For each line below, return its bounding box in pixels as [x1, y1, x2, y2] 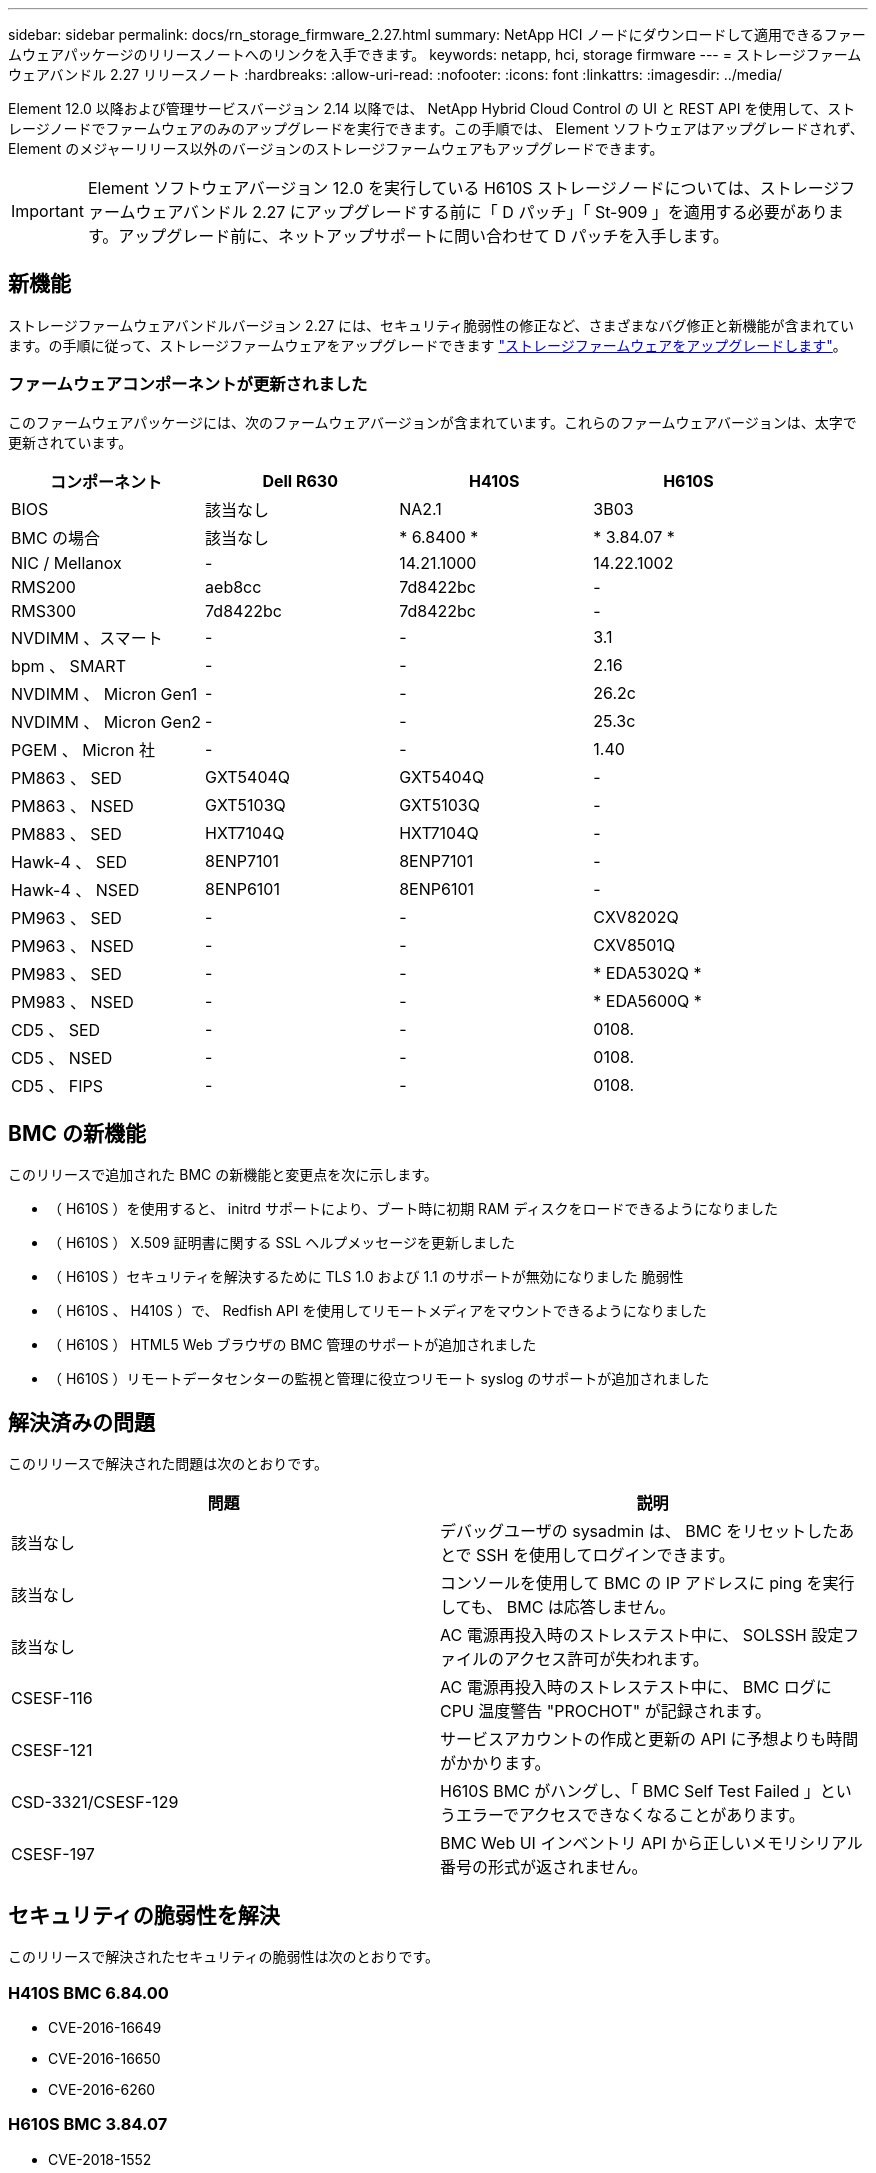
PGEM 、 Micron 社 [11, 739, 156, 760]
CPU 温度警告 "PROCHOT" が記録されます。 [440, 1701, 772, 1722]
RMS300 [11, 600, 77, 621]
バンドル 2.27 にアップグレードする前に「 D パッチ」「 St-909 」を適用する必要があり [182, 202, 828, 222]
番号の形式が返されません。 [440, 1857, 648, 1878]
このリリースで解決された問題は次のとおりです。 [8, 1455, 328, 1473]
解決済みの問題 [8, 1409, 155, 1435]
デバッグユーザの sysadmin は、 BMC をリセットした [440, 1521, 839, 1542]
